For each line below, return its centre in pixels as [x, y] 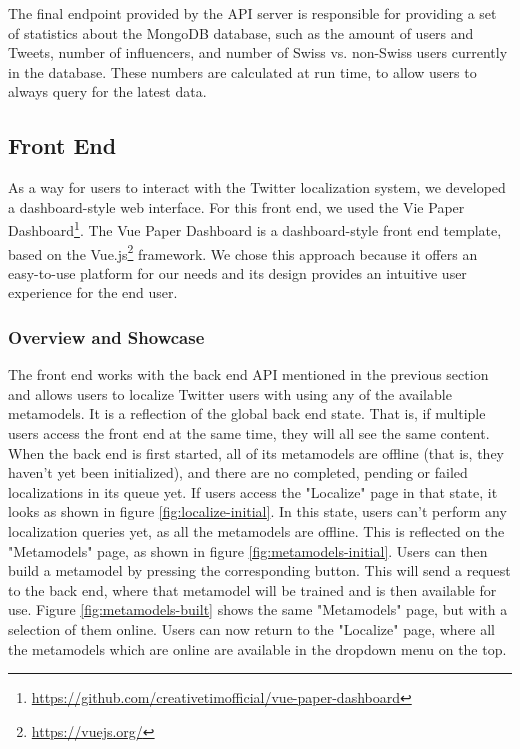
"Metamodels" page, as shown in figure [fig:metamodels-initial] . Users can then [248, 550]
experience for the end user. [93, 292]
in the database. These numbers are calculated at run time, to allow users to [242, 71]
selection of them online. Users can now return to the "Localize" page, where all [252, 628]
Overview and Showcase [106, 336]
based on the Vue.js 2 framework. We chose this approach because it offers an [243, 252]
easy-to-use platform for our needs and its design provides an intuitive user [237, 272]
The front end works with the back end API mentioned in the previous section [248, 374]
